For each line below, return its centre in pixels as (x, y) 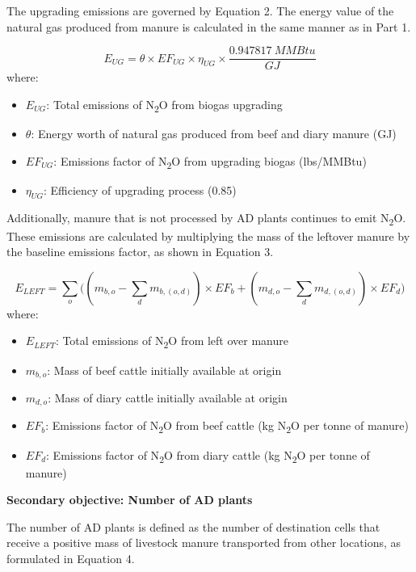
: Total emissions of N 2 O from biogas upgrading (164, 105)
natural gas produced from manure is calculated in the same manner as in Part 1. (209, 26)
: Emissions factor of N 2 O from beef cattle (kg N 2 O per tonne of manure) (227, 427)
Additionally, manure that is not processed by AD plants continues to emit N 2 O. (206, 219)
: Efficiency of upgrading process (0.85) (140, 189)
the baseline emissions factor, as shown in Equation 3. (140, 252)
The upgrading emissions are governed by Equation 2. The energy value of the (200, 11)
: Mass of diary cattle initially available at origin (168, 397)
